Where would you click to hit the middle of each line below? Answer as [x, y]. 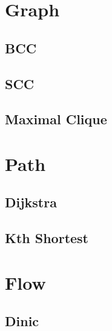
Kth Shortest [47, 238]
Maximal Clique [56, 119]
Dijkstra [31, 202]
